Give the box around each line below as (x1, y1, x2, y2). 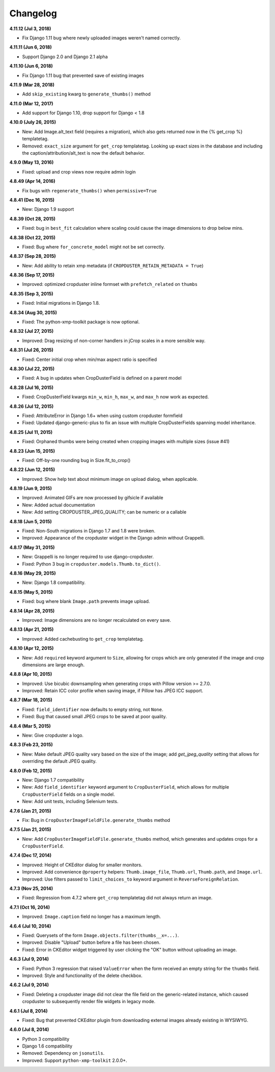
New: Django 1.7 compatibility (22, 776, 85, 783)
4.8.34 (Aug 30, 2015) (9, 309, 57, 315)
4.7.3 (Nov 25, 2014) (9, 886, 53, 892)
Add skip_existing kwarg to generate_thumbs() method (22, 91, 151, 97)
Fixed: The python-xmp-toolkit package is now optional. (22, 319, 140, 325)
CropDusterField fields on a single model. (22, 791, 115, 797)
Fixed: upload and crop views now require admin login (22, 168, 136, 175)
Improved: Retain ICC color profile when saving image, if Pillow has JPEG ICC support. (22, 688, 203, 694)
